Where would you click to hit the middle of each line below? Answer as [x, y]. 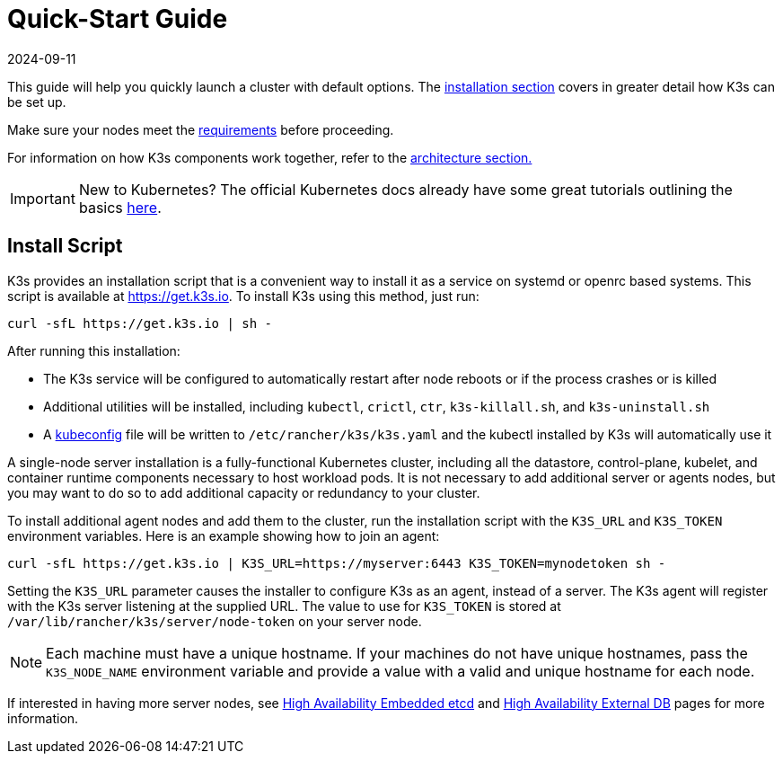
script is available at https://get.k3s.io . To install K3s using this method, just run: [243, 296]
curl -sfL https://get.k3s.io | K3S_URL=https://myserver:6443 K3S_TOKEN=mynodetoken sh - [337, 563]
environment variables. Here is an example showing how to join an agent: [224, 535]
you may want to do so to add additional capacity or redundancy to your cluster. [244, 492]
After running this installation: [94, 350]
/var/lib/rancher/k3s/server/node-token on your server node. [215, 621]
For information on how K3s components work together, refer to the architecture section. [270, 157]
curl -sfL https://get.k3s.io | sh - [140, 323]
